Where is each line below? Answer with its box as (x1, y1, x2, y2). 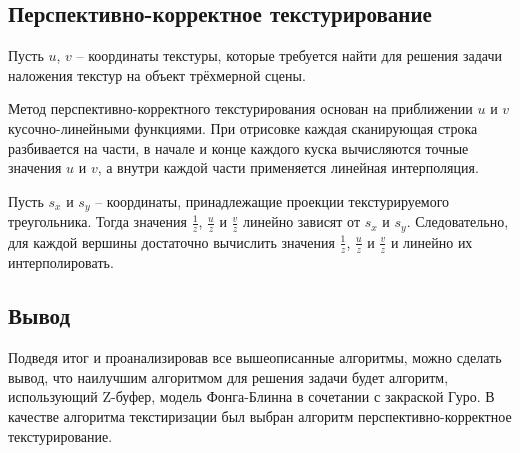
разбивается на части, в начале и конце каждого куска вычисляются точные (8, 137, 469, 158)
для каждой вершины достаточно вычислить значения (8, 231, 335, 252)
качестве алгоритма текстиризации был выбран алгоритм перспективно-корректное (8, 406, 512, 427)
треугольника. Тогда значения (8, 211, 187, 232)
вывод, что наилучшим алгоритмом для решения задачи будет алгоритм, (8, 366, 449, 387)
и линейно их (390, 231, 473, 252)
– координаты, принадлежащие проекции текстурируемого (95, 190, 450, 211)
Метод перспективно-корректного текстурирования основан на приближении (8, 98, 473, 119)
